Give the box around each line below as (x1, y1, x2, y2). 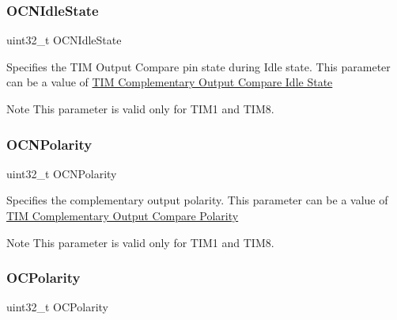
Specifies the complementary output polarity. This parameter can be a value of (6, 192, 388, 208)
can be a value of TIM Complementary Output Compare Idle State (6, 74, 333, 90)
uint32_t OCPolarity (6, 299, 108, 315)
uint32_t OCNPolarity (6, 165, 117, 181)
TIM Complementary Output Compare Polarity (6, 208, 239, 223)
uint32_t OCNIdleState (6, 32, 122, 48)
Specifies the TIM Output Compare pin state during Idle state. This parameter (6, 58, 391, 74)
